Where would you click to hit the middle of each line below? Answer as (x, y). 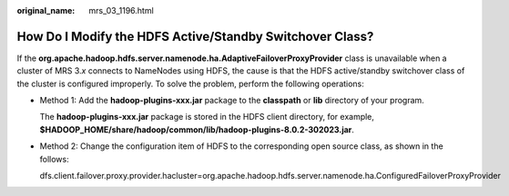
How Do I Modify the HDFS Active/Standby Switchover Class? (195, 36)
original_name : (46, 10)
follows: (54, 159)
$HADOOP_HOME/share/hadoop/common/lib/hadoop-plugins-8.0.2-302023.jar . (197, 129)
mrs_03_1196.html (121, 10)
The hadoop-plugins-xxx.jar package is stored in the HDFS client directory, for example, (207, 117)
